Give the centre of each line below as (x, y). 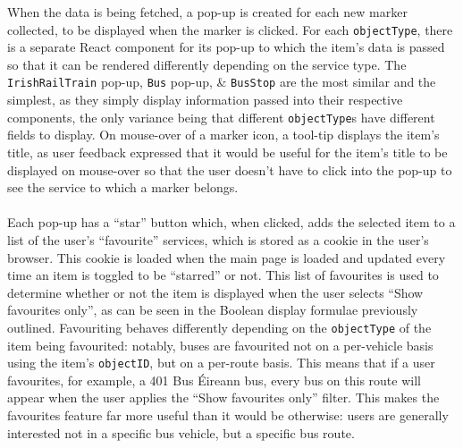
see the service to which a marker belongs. (123, 187)
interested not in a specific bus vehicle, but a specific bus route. (181, 432)
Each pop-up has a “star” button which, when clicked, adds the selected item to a (231, 222)
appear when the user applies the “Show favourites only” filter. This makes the (223, 397)
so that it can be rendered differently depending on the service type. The (207, 64)
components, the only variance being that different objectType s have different (221, 117)
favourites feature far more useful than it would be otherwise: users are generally (228, 414)
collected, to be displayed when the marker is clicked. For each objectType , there (230, 29)
